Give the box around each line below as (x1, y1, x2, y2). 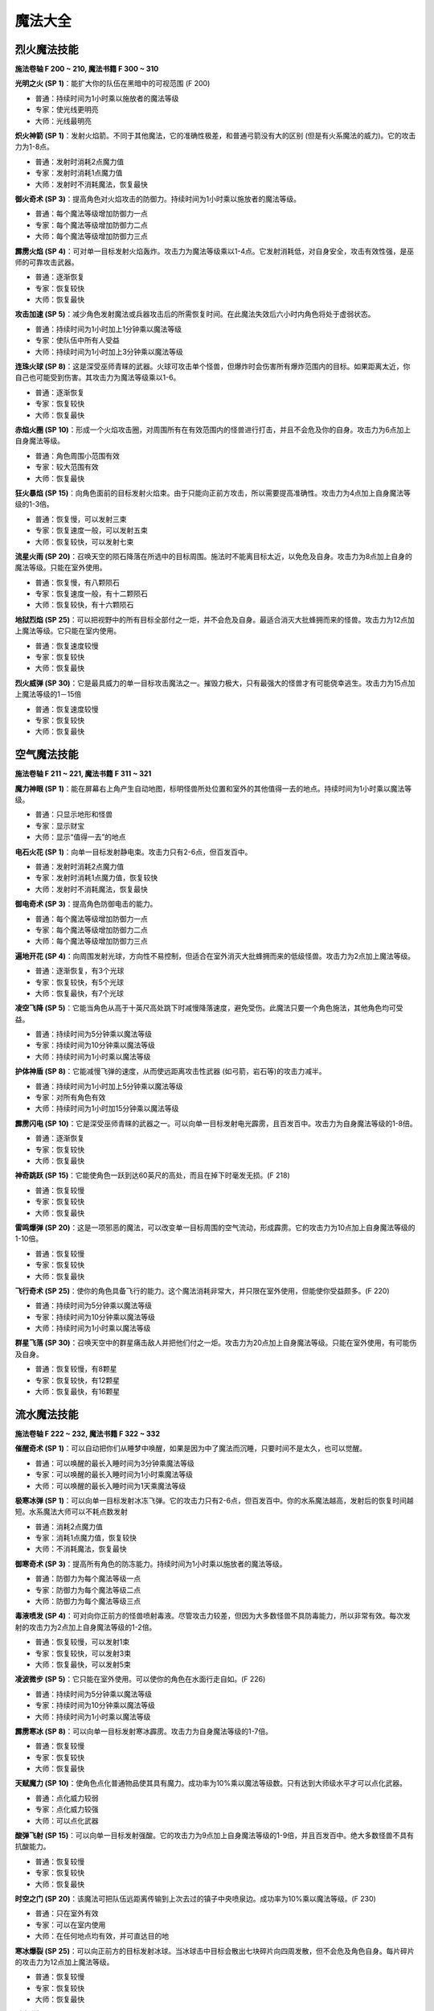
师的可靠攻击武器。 (14, 257, 79, 267)
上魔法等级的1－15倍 (14, 689, 82, 699)
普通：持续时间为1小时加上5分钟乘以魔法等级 (35, 1081, 183, 1091)
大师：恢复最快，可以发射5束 (35, 1659, 132, 1669)
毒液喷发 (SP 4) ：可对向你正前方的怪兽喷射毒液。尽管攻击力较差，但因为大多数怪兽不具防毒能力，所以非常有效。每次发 (14, 1611, 411, 1621)
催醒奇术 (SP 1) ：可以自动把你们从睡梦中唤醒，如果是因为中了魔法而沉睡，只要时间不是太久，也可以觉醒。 (14, 1444, 367, 1454)
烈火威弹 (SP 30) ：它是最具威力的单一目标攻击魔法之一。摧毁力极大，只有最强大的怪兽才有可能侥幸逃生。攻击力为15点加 (14, 678, 416, 688)
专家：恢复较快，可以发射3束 (35, 1648, 132, 1658)
